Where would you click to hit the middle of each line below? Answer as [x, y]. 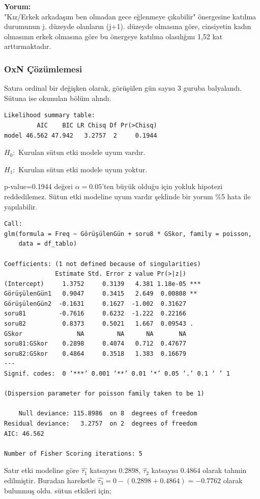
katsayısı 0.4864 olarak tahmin [199, 470]
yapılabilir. [21, 206]
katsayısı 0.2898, [115, 470]
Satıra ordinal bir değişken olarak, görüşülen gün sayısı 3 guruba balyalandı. [123, 88]
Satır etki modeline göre [42, 470]
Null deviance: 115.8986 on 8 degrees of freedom [108, 414]
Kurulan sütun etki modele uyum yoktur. [83, 169]
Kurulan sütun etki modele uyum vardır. [82, 152]
